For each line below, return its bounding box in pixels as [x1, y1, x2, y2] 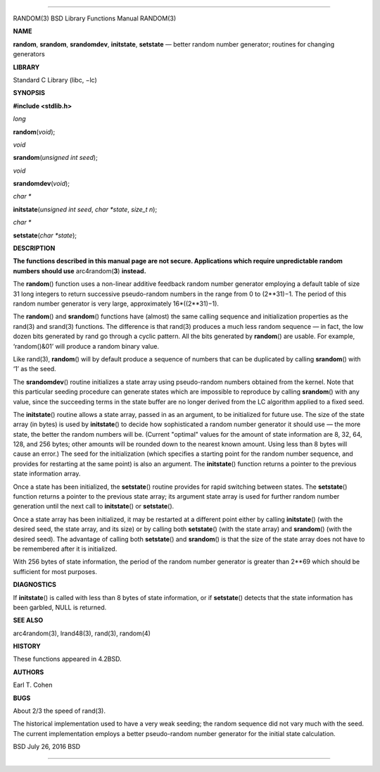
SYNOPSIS [13, 89, 46, 97]
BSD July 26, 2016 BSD [13, 742, 81, 751]
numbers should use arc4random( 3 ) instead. [13, 266, 147, 275]
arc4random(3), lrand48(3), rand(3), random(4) [13, 629, 151, 637]
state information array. [13, 469, 81, 478]
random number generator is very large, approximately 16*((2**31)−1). [13, 299, 220, 308]
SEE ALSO [13, 616, 44, 625]
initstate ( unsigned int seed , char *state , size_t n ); [13, 205, 158, 213]
